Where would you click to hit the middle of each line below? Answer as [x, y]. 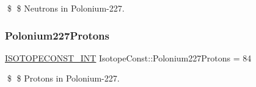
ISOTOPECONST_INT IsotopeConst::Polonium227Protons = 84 [128, 57]
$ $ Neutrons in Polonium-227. [66, 8]
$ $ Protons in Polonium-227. [63, 78]
